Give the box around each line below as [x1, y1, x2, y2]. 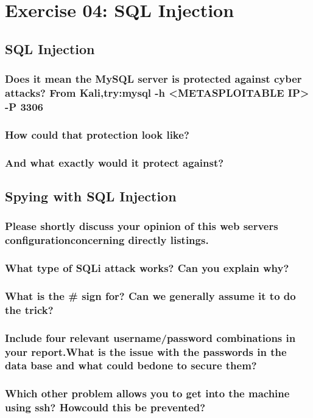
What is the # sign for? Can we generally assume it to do [5, 288, 296, 303]
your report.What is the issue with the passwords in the [5, 344, 287, 359]
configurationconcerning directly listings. [5, 232, 209, 248]
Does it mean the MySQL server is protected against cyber [5, 71, 302, 86]
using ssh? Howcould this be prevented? [5, 400, 206, 415]
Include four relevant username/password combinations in [5, 330, 296, 345]
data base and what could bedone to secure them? [5, 358, 257, 373]
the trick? [5, 302, 54, 317]
